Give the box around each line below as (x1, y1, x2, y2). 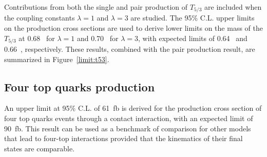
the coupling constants (4, 12, 75, 23)
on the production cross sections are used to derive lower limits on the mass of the (4, 23, 263, 33)
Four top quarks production (4, 78, 155, 94)
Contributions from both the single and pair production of (4, 2, 187, 12)
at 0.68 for (18, 32, 55, 43)
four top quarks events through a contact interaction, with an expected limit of (4, 113, 253, 124)
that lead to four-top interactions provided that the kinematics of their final (4, 133, 243, 144)
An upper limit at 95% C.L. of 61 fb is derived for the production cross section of (4, 103, 262, 113)
